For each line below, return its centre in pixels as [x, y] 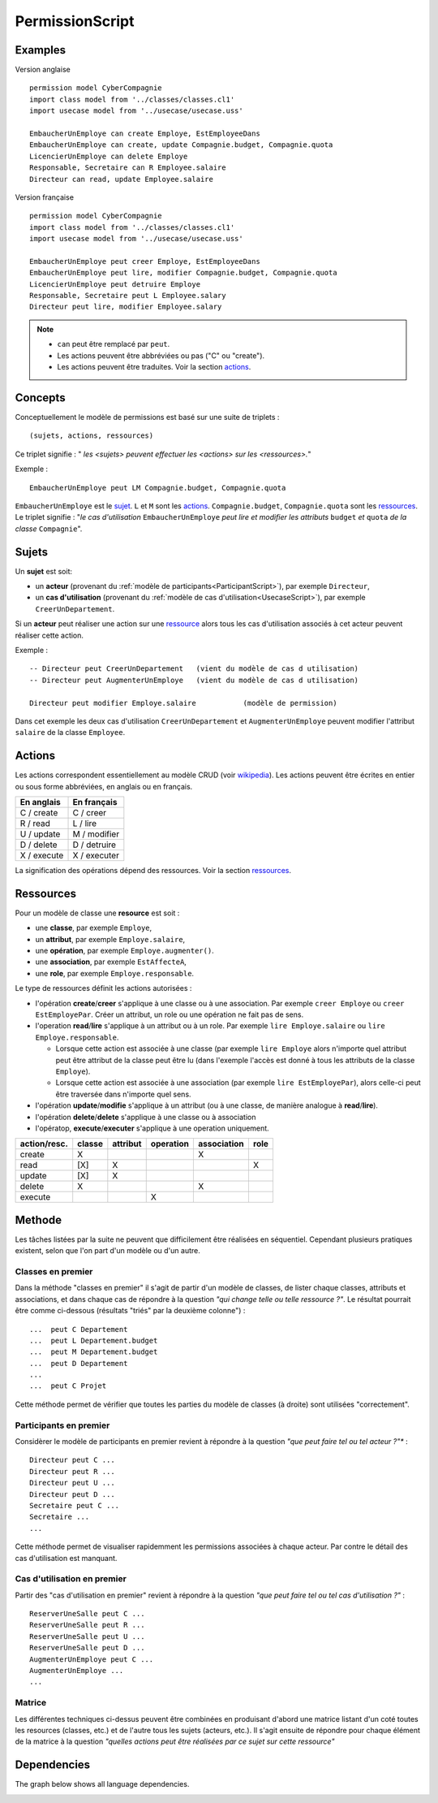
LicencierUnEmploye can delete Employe [109, 156]
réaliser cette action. [49, 635]
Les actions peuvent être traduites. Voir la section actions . [154, 367]
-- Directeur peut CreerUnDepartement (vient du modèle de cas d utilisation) [194, 669]
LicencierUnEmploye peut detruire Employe [115, 284]
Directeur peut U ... [72, 1483]
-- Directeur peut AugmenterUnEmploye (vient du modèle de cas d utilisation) [194, 680]
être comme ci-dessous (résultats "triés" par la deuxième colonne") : [130, 1311]
